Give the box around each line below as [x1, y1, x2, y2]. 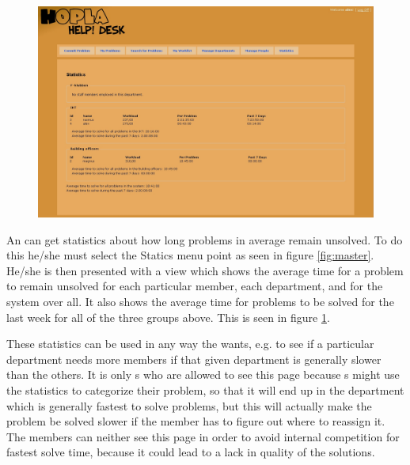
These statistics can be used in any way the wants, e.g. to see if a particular [6, 335, 374, 352]
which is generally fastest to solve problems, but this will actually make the [6, 397, 372, 414]
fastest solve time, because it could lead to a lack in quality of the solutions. [6, 444, 375, 460]
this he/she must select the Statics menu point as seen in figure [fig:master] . [6, 247, 374, 263]
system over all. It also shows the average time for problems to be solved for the [6, 293, 394, 310]
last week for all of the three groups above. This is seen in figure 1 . [6, 308, 330, 325]
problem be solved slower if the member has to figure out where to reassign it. [6, 413, 385, 429]
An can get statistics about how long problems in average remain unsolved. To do [6, 231, 403, 248]
